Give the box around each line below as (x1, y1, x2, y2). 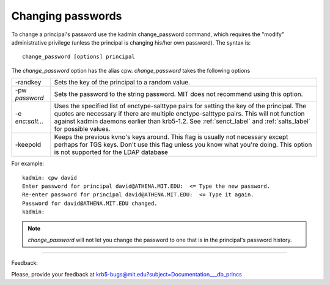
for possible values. (54, 125, 111, 133)
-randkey (15, 78, 42, 87)
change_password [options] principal (22, 53, 136, 61)
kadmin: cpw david (22, 174, 78, 181)
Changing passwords (11, 9, 122, 23)
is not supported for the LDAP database (54, 148, 168, 157)
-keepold (15, 141, 42, 149)
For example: (11, 160, 45, 168)
